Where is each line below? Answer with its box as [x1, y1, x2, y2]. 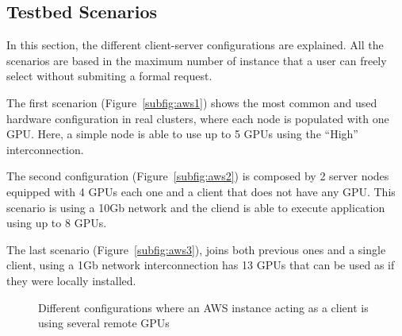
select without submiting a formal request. [6, 68, 212, 84]
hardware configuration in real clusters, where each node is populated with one [6, 110, 389, 126]
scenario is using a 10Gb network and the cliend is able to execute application [6, 199, 385, 215]
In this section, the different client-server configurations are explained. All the [6, 37, 384, 53]
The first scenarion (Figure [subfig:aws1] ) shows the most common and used [6, 94, 377, 110]
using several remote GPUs [38, 315, 170, 331]
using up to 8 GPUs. [6, 214, 107, 231]
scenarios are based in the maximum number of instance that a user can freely [6, 52, 387, 68]
